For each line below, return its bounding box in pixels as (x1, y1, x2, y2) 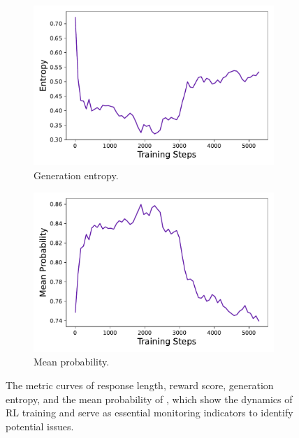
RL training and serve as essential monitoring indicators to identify (6, 405, 293, 420)
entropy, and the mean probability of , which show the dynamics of (6, 391, 293, 406)
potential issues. (6, 418, 74, 433)
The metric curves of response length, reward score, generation (6, 378, 274, 393)
